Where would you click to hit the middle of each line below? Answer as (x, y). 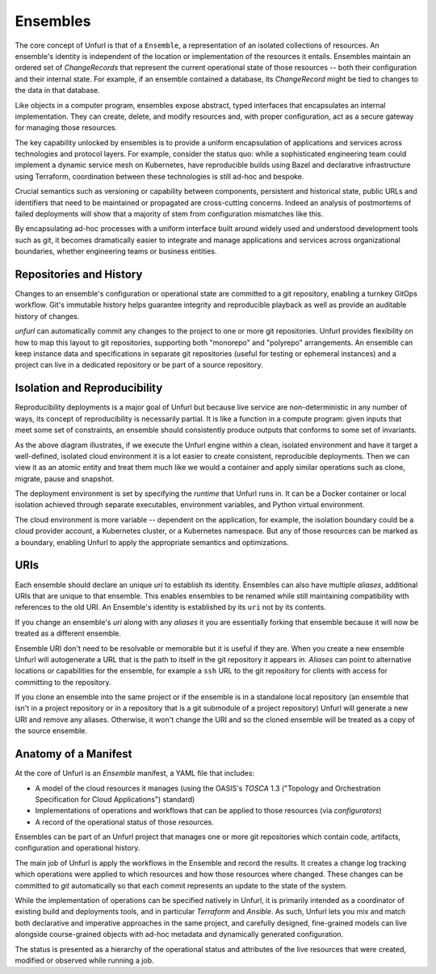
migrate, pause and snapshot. (65, 479)
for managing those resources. (66, 128)
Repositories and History (79, 274)
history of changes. (47, 316)
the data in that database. (57, 90)
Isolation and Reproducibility (89, 388)
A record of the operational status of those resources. (124, 822)
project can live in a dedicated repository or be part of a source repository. (139, 365)
